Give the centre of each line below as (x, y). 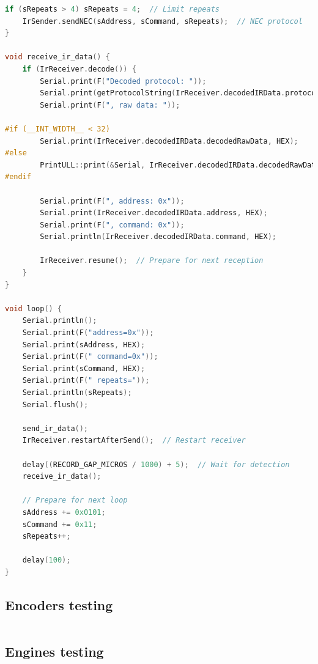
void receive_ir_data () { (57, 57)
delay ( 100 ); (46, 560)
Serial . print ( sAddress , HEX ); (84, 345)
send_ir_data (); (55, 428)
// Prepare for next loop (75, 500)
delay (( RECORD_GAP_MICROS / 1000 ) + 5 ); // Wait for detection (156, 464)
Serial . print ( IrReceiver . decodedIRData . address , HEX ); (154, 213)
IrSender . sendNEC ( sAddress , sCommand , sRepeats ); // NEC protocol (162, 21)
